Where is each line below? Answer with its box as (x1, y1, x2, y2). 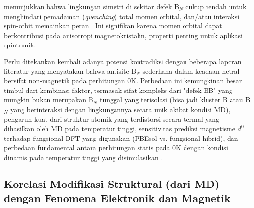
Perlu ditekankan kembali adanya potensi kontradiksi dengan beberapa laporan (4, 56, 242, 66)
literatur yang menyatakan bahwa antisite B (4, 66, 137, 76)
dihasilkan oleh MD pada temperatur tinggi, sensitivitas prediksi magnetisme (4, 123, 235, 134)
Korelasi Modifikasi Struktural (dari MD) (4, 176, 220, 191)
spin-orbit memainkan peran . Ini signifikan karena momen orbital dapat (4, 21, 222, 31)
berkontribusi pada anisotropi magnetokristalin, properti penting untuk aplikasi (4, 30, 243, 40)
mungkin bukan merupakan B (4, 94, 93, 105)
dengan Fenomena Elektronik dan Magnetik (4, 190, 231, 206)
